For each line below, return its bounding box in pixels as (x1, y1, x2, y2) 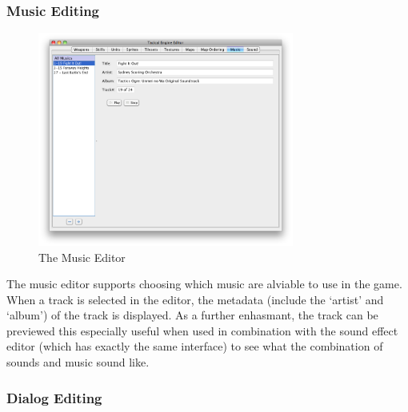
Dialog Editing (6, 387, 102, 407)
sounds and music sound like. (6, 354, 150, 370)
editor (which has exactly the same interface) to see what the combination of (6, 338, 383, 355)
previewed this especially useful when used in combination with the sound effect (6, 322, 398, 339)
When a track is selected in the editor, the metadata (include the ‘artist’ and (6, 291, 384, 307)
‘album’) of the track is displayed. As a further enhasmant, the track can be (6, 307, 378, 323)
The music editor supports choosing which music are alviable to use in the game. (6, 275, 402, 292)
